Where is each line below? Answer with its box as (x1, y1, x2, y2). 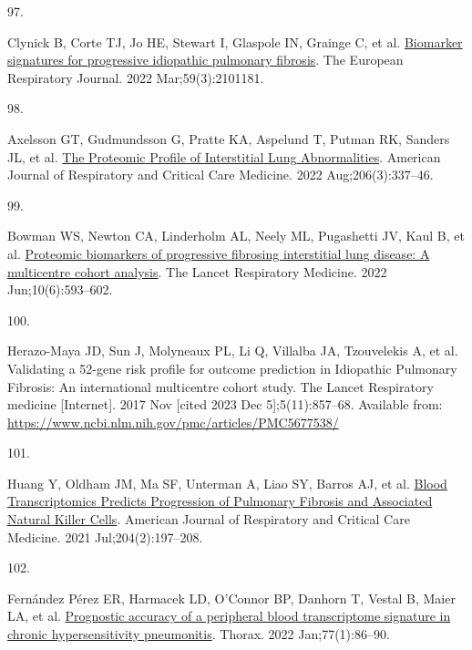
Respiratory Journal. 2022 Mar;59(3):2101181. (7, 67, 264, 87)
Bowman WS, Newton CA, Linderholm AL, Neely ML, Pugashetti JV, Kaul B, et (7, 226, 465, 245)
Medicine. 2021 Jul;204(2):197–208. (7, 527, 203, 546)
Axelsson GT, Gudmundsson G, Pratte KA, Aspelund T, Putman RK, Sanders (7, 129, 450, 148)
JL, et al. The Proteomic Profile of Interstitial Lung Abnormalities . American (7, 147, 441, 166)
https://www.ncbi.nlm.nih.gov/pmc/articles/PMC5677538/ (7, 412, 339, 431)
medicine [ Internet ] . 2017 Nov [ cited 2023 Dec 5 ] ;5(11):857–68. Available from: (7, 395, 443, 414)
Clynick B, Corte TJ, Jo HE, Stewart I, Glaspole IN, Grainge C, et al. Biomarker (7, 32, 463, 51)
